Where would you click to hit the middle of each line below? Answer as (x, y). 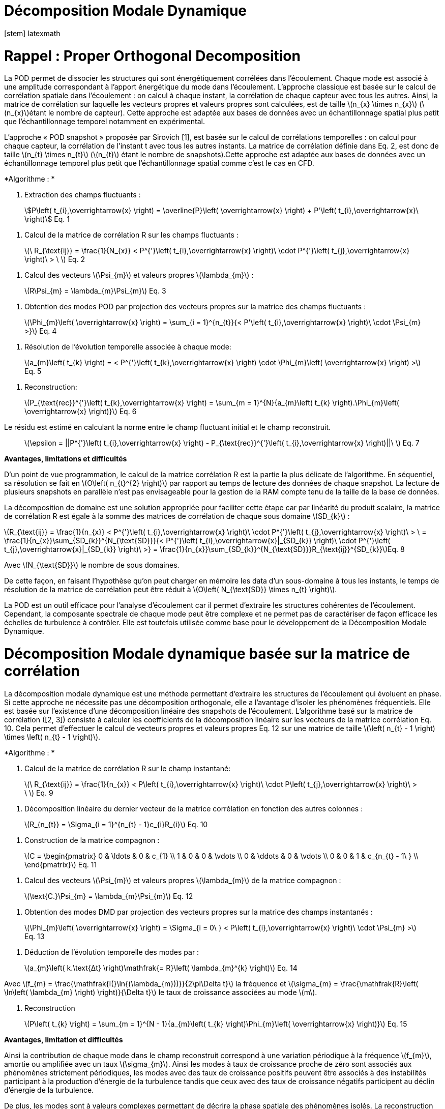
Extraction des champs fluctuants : (83, 195)
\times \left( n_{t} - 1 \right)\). (52, 737)
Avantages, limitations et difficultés (66, 459)
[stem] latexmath (32, 33)
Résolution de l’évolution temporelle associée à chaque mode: (128, 347)
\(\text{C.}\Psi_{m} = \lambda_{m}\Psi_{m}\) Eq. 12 (109, 896)
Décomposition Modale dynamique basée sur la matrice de (207, 654)
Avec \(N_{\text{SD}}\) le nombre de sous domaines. (92, 565)
